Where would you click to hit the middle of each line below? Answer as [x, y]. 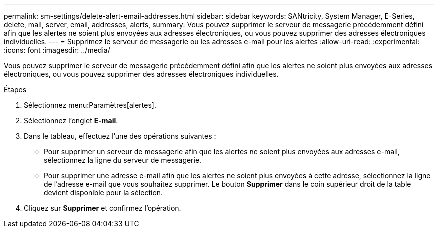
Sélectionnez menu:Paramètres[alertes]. [90, 105]
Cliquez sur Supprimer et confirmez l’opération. [103, 208]
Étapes [15, 90]
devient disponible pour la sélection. [104, 193]
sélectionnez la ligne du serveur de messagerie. [123, 160]
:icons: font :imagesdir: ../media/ [57, 50]
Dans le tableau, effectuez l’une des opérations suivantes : [120, 136]
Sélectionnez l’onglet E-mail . [71, 121]
